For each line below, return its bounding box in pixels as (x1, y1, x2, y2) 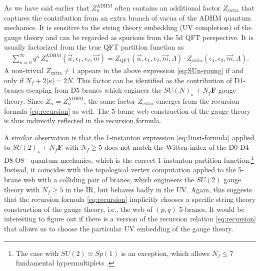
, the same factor (83, 95, 135, 106)
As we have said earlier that (4, 3, 89, 13)
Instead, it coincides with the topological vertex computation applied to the (4, 164, 236, 175)
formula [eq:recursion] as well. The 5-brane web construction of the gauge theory (4, 105, 251, 116)
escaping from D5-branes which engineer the (26, 85, 162, 95)
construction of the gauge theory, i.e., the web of (4, 203, 152, 214)
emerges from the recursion (156, 95, 239, 106)
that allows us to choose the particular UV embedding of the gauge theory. (4, 223, 233, 233)
